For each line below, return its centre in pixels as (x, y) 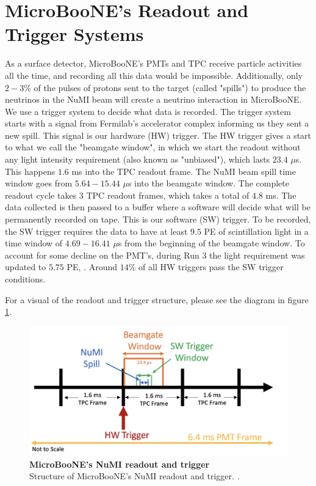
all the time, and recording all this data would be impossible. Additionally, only (154, 75)
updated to (26, 267)
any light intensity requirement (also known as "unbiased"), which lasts (138, 159)
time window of (34, 243)
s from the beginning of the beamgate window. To (211, 243)
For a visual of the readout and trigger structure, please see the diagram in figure (157, 299)
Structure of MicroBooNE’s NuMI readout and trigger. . (135, 476)
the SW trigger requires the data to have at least (96, 231)
